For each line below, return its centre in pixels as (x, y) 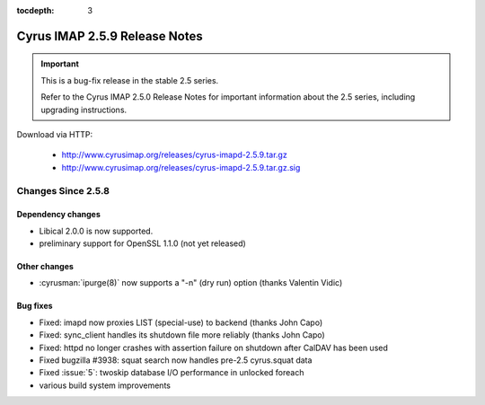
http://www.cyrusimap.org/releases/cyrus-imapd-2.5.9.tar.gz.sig (181, 167)
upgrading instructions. (84, 110)
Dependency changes (58, 215)
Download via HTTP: (55, 134)
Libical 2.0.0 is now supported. (96, 231)
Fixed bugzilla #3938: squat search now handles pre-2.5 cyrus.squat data (176, 360)
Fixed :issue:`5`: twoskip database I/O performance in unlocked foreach (172, 373)
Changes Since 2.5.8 (63, 190)
